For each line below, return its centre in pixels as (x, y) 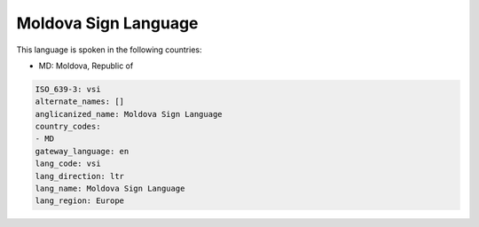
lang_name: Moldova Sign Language (110, 189)
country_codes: (68, 127)
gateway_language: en (82, 151)
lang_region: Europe (79, 201)
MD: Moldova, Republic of (86, 66)
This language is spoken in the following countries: (109, 50)
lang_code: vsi (68, 164)
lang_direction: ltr (79, 176)
